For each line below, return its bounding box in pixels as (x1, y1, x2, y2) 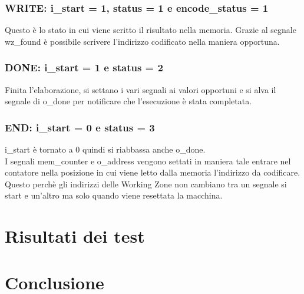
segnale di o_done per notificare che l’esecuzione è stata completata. (5, 95, 252, 107)
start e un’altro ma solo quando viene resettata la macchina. (5, 189, 223, 201)
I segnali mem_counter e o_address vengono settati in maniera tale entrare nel (5, 154, 291, 167)
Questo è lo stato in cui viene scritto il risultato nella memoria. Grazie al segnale (5, 24, 296, 36)
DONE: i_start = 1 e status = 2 (5, 60, 163, 75)
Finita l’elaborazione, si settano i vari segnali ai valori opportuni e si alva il (5, 83, 276, 95)
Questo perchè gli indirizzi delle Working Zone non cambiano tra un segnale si (5, 177, 287, 190)
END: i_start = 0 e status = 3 (5, 120, 155, 134)
